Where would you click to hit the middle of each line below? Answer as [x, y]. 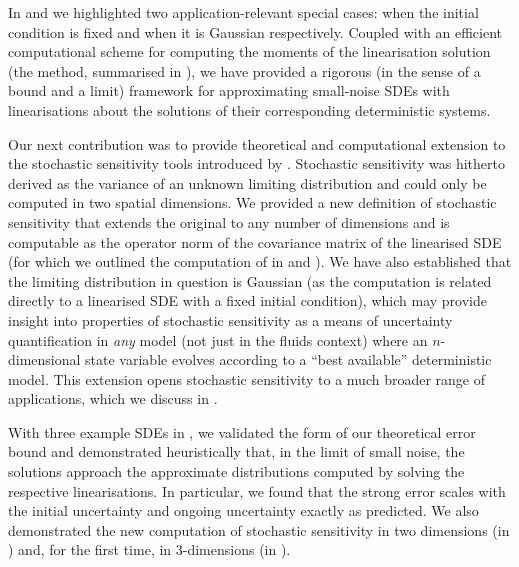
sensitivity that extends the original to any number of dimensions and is [229, 221]
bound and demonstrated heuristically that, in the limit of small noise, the [236, 451]
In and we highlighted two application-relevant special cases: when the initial [243, 12]
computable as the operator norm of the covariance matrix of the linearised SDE [255, 241]
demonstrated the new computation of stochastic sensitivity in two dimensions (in [259, 529]
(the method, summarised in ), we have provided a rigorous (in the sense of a [244, 70]
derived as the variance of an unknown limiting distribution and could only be [247, 182]
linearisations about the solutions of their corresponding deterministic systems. [249, 109]
